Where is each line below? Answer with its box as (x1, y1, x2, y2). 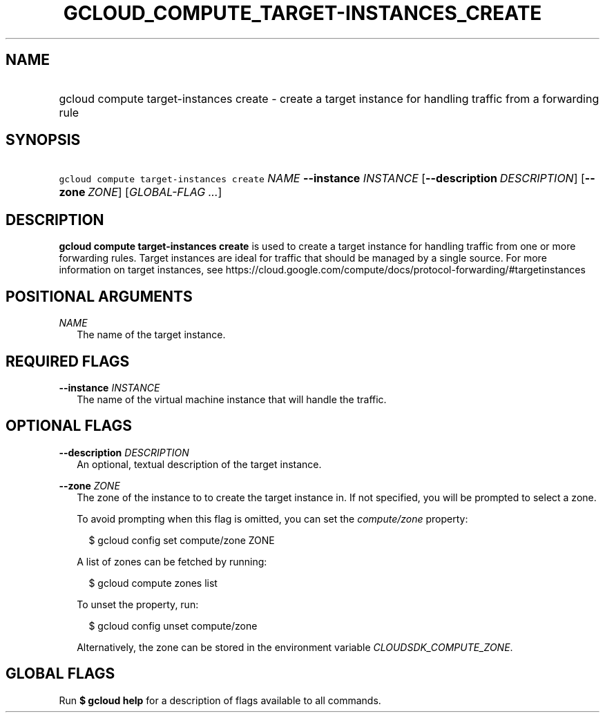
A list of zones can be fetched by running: (77, 555, 267, 567)
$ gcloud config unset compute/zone (88, 619, 258, 632)
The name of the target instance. (77, 329, 226, 341)
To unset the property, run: (77, 598, 199, 610)
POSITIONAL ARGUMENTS (6, 287, 193, 305)
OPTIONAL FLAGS (6, 417, 132, 435)
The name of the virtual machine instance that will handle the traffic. (77, 393, 387, 405)
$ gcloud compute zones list (88, 576, 218, 589)
